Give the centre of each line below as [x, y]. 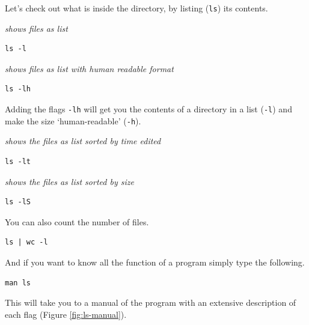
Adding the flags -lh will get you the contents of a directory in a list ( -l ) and [148, 109]
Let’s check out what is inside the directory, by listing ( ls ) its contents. [136, 8]
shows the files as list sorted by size [69, 181]
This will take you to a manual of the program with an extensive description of [151, 302]
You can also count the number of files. [77, 221]
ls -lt [18, 161]
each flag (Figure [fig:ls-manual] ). [66, 314]
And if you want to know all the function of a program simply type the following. [155, 262]
